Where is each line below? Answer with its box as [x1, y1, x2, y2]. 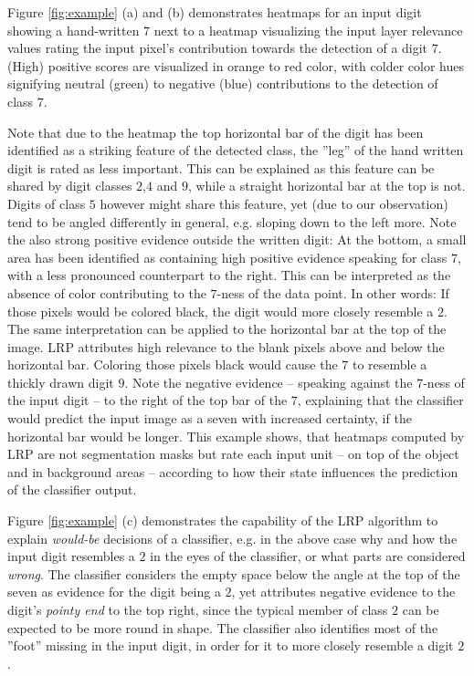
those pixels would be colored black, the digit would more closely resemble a [7, 301, 434, 320]
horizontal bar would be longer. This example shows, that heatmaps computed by [7, 426, 465, 445]
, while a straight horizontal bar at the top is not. [187, 176, 466, 195]
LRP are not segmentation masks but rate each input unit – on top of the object [7, 444, 459, 463]
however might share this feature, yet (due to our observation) [100, 193, 448, 213]
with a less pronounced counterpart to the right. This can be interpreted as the [7, 265, 451, 285]
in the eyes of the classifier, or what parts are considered [150, 546, 466, 566]
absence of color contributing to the [7, 283, 206, 302]
